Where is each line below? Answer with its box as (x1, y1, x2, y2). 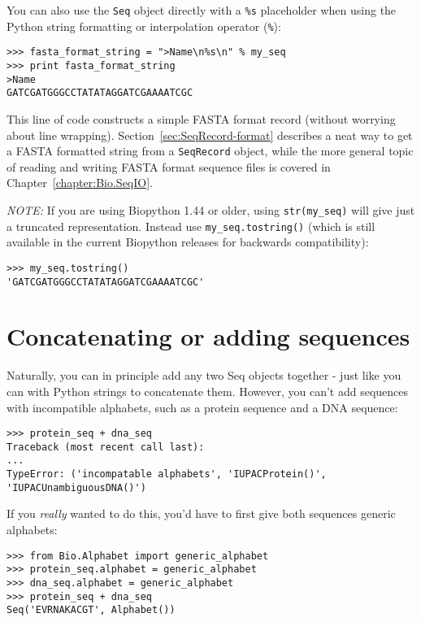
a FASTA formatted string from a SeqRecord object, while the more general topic (7, 142, 414, 159)
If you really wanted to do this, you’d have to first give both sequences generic (7, 505, 396, 522)
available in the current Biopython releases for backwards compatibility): (7, 233, 369, 250)
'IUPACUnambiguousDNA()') (7, 481, 146, 494)
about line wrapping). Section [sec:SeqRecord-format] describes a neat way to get (7, 126, 413, 143)
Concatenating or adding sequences (7, 320, 410, 353)
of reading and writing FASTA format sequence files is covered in (7, 158, 331, 175)
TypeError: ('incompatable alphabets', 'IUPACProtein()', (7, 468, 327, 481)
